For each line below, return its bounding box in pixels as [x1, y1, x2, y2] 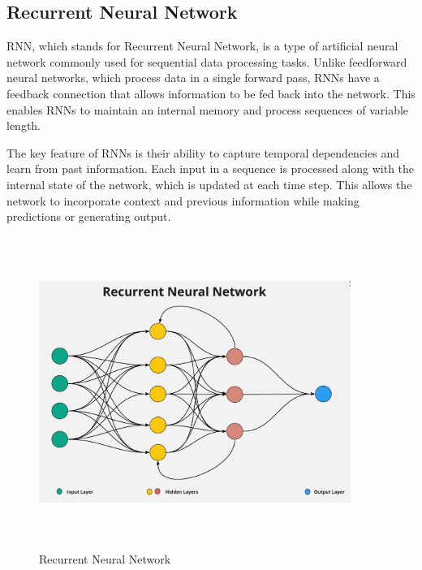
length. [6, 117, 41, 134]
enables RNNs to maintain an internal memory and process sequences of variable [6, 101, 409, 118]
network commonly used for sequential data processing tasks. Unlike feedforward [6, 53, 407, 70]
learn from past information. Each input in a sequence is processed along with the [6, 160, 415, 177]
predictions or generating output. [6, 208, 171, 225]
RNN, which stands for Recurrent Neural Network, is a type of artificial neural [6, 37, 398, 54]
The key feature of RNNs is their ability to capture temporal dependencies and [6, 144, 399, 161]
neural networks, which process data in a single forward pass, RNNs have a [6, 69, 380, 86]
